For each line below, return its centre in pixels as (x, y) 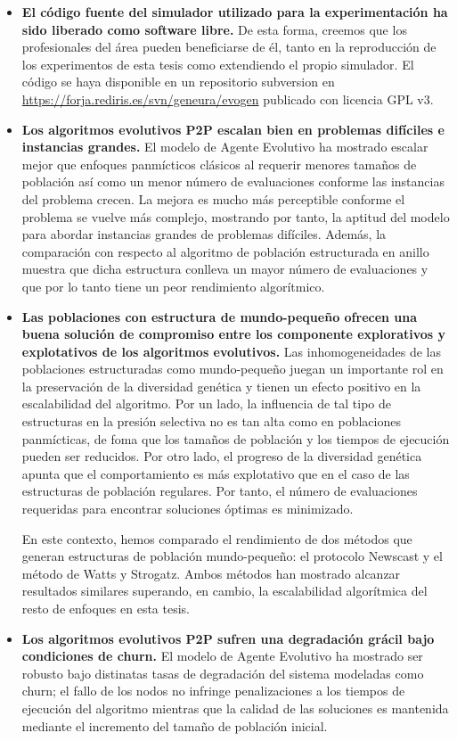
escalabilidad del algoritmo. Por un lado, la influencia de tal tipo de (206, 403)
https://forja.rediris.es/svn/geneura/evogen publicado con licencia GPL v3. (228, 99)
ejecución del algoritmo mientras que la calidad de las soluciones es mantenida (235, 708)
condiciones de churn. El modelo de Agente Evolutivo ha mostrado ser (222, 656)
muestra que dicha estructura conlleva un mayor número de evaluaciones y (225, 269)
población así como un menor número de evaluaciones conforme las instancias (233, 181)
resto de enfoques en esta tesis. (106, 608)
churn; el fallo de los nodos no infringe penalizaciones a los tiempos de (213, 691)
